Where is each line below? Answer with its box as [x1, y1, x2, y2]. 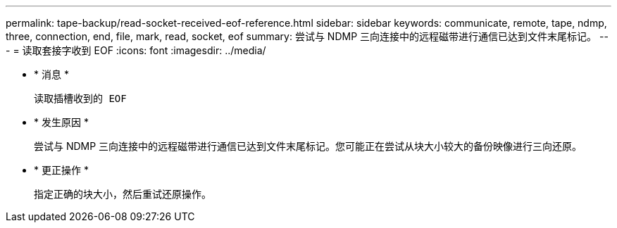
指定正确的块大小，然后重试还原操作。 [34, 188, 211, 200]
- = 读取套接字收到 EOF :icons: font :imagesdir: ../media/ [6, 44, 266, 56]
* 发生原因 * [34, 116, 89, 128]
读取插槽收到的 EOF [34, 93, 127, 104]
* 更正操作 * [34, 164, 89, 176]
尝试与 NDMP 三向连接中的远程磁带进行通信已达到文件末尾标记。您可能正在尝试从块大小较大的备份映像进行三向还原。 [34, 140, 582, 152]
